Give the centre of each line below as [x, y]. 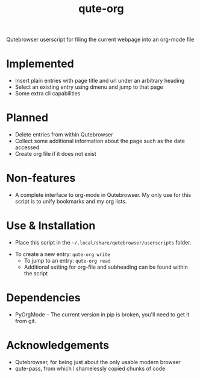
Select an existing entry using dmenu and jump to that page [89, 87]
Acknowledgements [58, 345]
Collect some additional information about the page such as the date [100, 141]
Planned [27, 118]
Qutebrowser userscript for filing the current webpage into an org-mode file [100, 40]
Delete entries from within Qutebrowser [64, 135]
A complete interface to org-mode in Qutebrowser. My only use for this [103, 195]
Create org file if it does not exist [55, 154]
